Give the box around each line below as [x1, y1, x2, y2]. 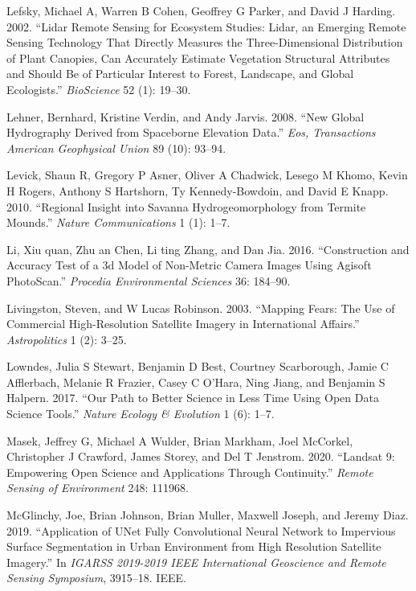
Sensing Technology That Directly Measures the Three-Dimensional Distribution [6, 34, 403, 51]
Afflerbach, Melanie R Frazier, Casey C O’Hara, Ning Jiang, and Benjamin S [6, 373, 385, 390]
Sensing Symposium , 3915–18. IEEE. [6, 569, 186, 586]
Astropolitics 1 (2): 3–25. [6, 330, 127, 347]
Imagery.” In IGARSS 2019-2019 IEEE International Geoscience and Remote [6, 553, 386, 570]
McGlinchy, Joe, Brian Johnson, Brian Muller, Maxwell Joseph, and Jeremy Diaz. [6, 507, 409, 523]
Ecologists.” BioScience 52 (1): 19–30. [6, 80, 191, 97]
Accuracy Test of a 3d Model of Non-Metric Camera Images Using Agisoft [6, 257, 372, 273]
